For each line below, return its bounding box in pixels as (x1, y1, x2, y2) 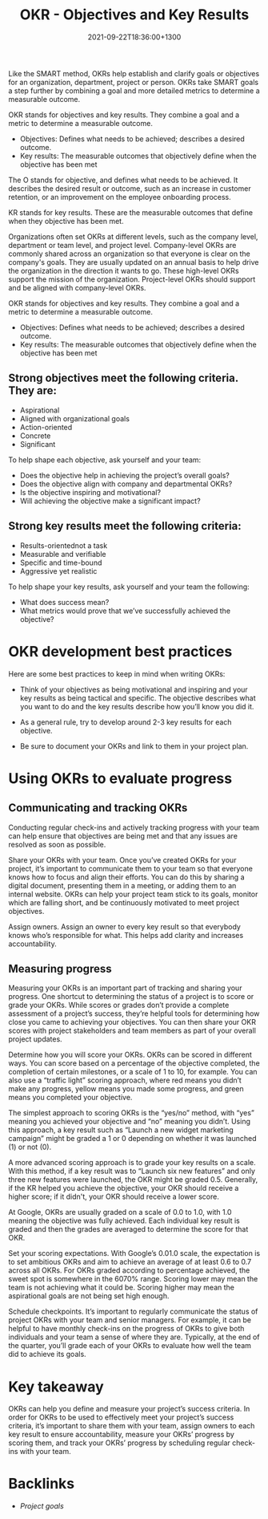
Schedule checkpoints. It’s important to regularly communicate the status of (8, 1306, 258, 1317)
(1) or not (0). (8, 1142, 52, 1152)
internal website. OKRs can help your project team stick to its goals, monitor (8, 889, 258, 899)
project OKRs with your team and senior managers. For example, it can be (8, 1315, 252, 1325)
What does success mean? (19, 597, 110, 607)
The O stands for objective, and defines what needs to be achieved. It (8, 175, 238, 185)
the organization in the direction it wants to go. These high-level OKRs (8, 266, 239, 275)
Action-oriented (19, 422, 73, 432)
